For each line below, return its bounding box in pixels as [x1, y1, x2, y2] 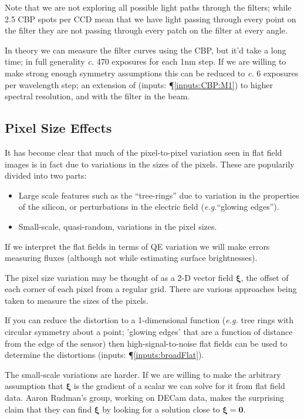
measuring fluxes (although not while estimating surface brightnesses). [5, 252, 258, 264]
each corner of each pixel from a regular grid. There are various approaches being [5, 283, 297, 295]
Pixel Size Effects [5, 119, 112, 137]
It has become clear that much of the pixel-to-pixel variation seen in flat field [5, 146, 282, 158]
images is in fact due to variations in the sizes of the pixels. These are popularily [5, 157, 295, 170]
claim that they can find [5, 403, 92, 415]
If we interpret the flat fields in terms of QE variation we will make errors [5, 240, 270, 252]
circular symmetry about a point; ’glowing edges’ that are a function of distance [5, 326, 293, 338]
